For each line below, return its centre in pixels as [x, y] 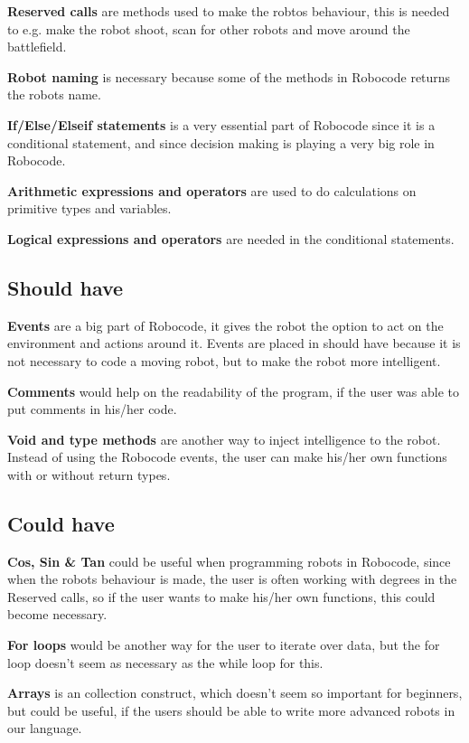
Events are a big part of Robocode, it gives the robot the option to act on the [225, 325]
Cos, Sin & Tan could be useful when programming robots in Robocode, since [229, 561]
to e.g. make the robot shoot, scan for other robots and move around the [209, 28]
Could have [61, 523]
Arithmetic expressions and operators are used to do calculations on [212, 190]
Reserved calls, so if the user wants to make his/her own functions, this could [221, 596]
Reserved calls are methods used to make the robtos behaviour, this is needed [229, 11]
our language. [45, 728]
